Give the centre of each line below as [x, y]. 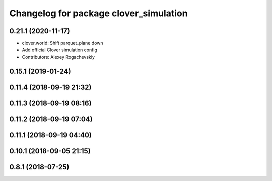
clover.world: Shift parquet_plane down [62, 43]
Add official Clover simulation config [60, 50]
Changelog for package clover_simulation [99, 13]
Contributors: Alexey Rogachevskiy [58, 57]
